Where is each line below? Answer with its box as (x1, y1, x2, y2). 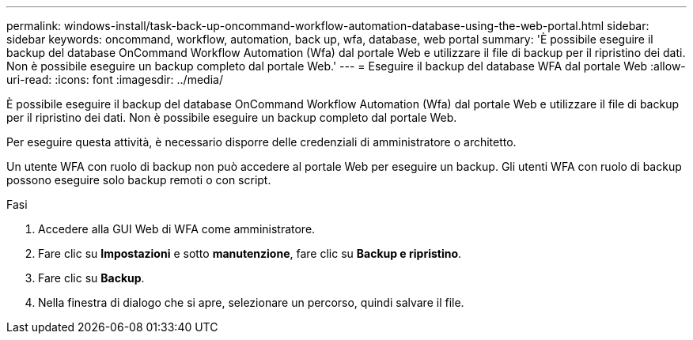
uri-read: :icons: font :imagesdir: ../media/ (6, 73, 223, 86)
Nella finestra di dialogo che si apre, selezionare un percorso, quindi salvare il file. (38, 296, 464, 309)
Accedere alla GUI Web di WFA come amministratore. (38, 222, 316, 236)
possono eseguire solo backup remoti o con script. (6, 173, 271, 187)
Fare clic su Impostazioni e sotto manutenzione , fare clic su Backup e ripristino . (38, 247, 462, 260)
